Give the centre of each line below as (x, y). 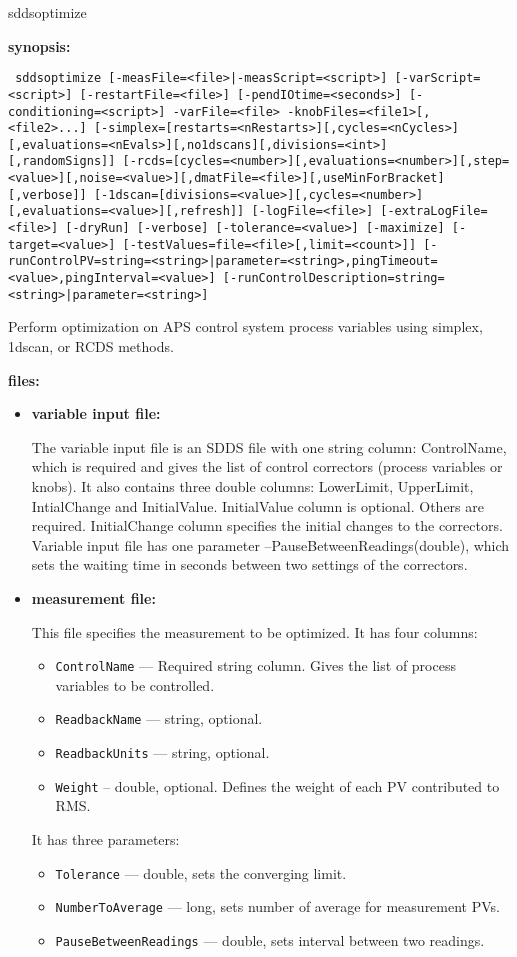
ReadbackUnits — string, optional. (162, 752)
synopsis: (39, 45)
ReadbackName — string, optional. (159, 718)
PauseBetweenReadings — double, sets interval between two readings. (270, 939)
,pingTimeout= (391, 261)
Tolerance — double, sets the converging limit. (201, 872)
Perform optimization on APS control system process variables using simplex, (245, 326)
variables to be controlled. (135, 684)
